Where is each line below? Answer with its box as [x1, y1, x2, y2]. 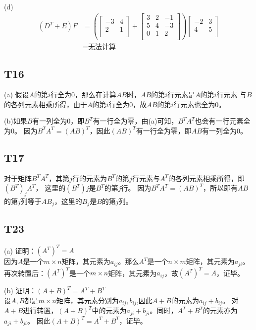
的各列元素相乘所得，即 [168, 173, 245, 183]
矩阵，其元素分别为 [56, 295, 119, 305]
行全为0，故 [108, 99, 147, 109]
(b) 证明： [4, 285, 37, 296]
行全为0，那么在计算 [50, 89, 116, 100]
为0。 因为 [4, 125, 38, 135]
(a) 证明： [4, 245, 36, 256]
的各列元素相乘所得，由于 [4, 99, 87, 109]
